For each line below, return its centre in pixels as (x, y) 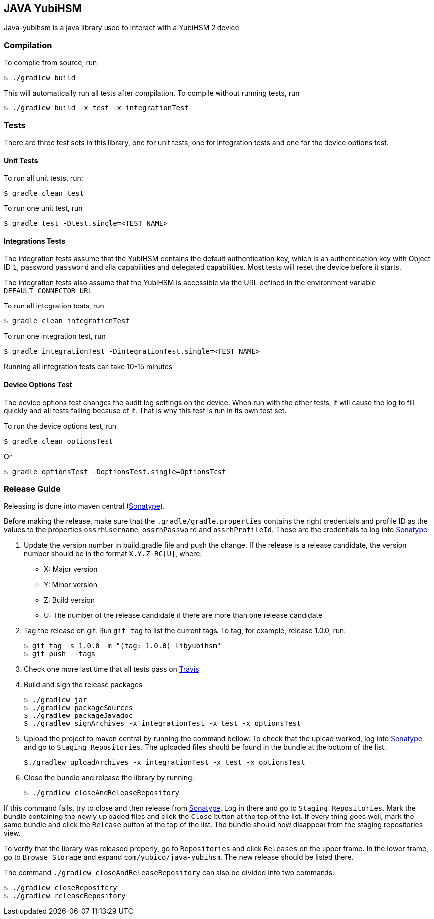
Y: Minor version (70, 585)
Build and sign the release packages (83, 685)
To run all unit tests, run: (44, 178)
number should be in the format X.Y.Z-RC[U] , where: (113, 554)
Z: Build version (69, 600)
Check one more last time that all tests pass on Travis (111, 669)
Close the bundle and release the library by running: (109, 778)
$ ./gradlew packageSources (79, 708)
